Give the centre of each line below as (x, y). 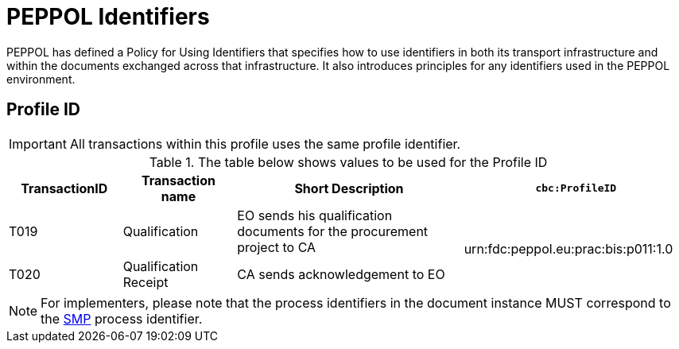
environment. (41, 79)
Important (38, 143)
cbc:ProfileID (576, 188)
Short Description (349, 188)
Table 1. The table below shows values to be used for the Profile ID (348, 162)
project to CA (277, 247)
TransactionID (64, 188)
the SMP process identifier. (122, 318)
